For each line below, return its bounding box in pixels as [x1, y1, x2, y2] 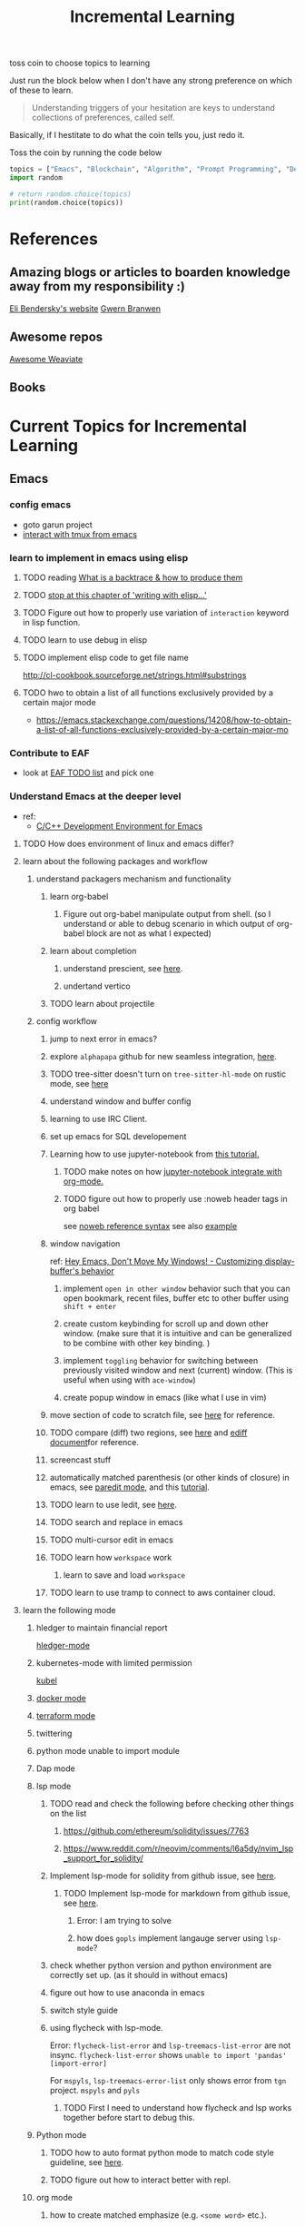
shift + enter [63, 1302, 117, 1311]
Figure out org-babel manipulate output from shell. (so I [63, 908, 271, 919]
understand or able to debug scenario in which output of [63, 918, 275, 929]
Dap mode [35, 1763, 75, 1774]
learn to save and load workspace [63, 1569, 186, 1581]
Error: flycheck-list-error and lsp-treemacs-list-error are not [49, 2040, 291, 2051]
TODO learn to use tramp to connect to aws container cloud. [49, 1587, 276, 1598]
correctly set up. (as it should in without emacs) [49, 1969, 229, 1980]
